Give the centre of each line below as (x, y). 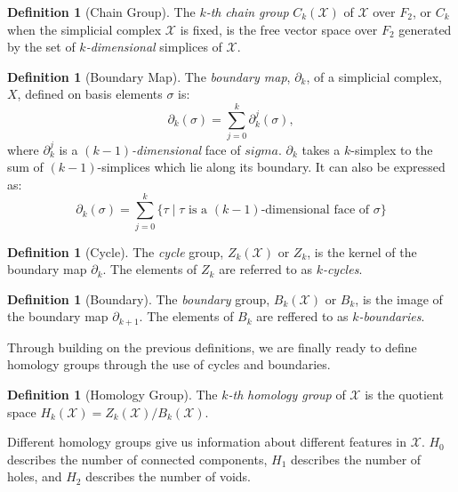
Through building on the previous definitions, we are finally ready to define (212, 347)
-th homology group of (287, 394)
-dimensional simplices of (154, 47)
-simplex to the (392, 149)
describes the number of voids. (169, 476)
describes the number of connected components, (137, 459)
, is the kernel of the (362, 251)
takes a (321, 149)
